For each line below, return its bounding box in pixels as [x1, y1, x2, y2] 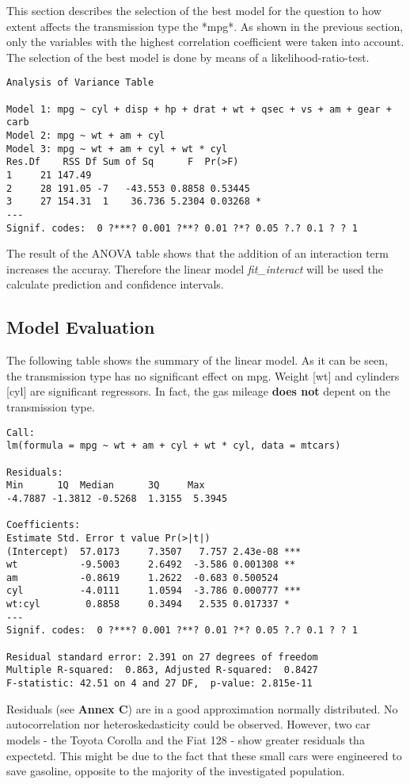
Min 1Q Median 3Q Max [6, 480, 205, 491]
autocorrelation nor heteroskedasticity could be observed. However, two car [6, 716, 370, 732]
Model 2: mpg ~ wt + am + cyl [6, 130, 165, 141]
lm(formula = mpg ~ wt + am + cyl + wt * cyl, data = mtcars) [6, 440, 341, 452]
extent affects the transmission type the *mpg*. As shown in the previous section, [6, 17, 404, 34]
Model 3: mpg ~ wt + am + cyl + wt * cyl [6, 143, 228, 155]
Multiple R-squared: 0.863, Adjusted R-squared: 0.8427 [6, 664, 318, 676]
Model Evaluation [6, 315, 155, 339]
